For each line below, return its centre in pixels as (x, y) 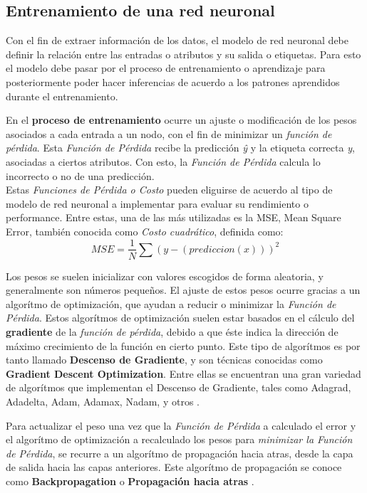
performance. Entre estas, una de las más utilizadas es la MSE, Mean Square (174, 217)
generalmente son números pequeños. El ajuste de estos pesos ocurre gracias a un (183, 290)
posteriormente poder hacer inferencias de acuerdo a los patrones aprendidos (173, 81)
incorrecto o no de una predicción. (80, 175)
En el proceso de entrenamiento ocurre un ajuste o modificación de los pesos (181, 120)
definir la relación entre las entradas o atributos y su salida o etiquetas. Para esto (183, 54)
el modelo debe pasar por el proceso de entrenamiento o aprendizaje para (166, 68)
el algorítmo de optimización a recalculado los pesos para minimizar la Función (179, 439)
